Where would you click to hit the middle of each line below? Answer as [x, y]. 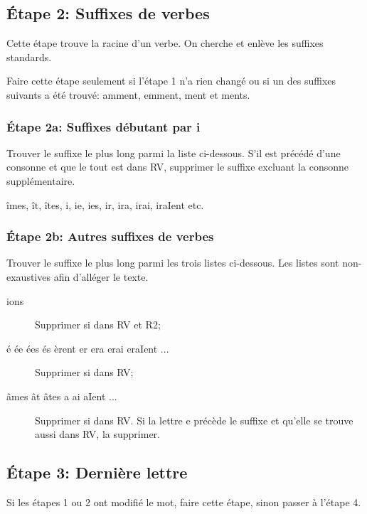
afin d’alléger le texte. [101, 276]
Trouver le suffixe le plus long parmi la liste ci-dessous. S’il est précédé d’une [174, 152]
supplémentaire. [41, 180]
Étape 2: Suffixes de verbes [108, 13]
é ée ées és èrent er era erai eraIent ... [88, 348]
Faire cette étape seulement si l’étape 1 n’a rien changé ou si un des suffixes [171, 81]
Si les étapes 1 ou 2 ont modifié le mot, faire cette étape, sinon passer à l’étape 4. [184, 502]
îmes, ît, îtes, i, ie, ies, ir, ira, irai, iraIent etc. [105, 204]
